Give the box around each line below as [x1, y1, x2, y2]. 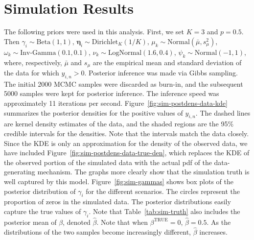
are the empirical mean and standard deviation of [92, 57, 242, 67]
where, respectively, [4, 57, 62, 67]
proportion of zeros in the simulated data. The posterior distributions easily [4, 196, 231, 207]
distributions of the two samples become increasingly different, [4, 226, 191, 237]
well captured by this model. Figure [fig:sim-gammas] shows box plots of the [4, 176, 233, 186]
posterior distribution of [4, 186, 76, 196]
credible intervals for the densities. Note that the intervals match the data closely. [4, 128, 249, 138]
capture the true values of [4, 206, 81, 216]
